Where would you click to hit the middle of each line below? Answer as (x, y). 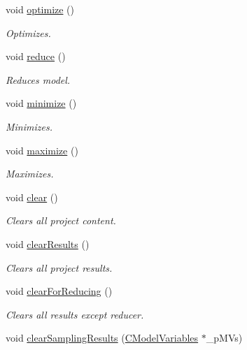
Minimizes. (29, 126)
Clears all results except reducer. (75, 314)
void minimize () (41, 103)
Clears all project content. (61, 220)
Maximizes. (30, 174)
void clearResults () (48, 243)
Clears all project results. (59, 267)
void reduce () (36, 56)
